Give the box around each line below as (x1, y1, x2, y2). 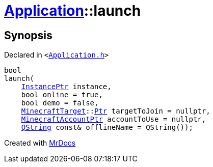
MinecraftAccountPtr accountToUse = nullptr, (21, 115, 206, 124)
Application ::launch (4, 2, 141, 19)
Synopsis (4, 29, 52, 42)
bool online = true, (21, 91, 103, 99)
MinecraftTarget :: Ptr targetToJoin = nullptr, (21, 107, 210, 116)
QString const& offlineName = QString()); (21, 123, 193, 132)
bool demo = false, (21, 99, 99, 107)
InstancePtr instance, (21, 82, 112, 91)
